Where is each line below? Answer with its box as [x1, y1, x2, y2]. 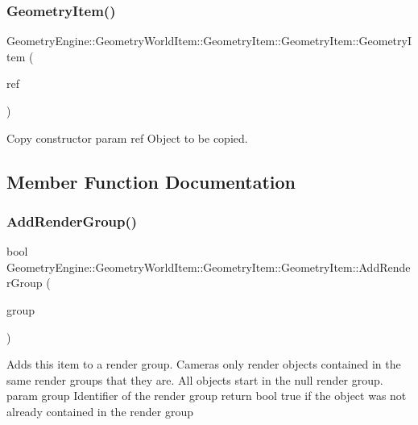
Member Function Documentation [6, 169, 296, 194]
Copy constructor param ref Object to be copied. [6, 129, 248, 146]
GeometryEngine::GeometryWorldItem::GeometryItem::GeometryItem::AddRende [6, 258, 411, 275]
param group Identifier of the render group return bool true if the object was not [6, 387, 407, 404]
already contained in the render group [6, 402, 193, 419]
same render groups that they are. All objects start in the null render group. [6, 371, 383, 388]
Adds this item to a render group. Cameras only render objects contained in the [6, 356, 401, 373]
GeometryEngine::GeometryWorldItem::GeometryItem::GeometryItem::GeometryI [6, 32, 412, 49]
